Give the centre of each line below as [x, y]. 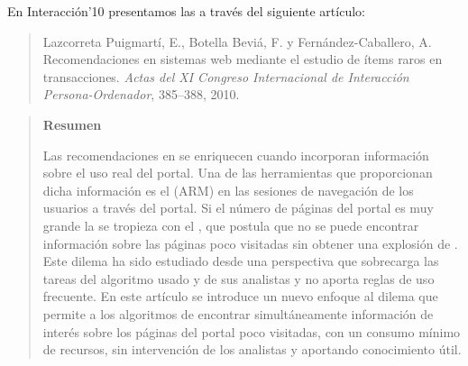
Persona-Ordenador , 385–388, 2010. [141, 94]
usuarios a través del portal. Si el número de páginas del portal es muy [238, 208]
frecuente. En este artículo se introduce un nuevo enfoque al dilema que [240, 296]
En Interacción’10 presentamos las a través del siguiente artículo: [186, 11]
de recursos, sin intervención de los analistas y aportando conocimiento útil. [252, 349]
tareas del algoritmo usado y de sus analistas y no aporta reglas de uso [239, 278]
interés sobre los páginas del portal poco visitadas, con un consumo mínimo [252, 331]
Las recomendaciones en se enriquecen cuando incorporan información [236, 155]
